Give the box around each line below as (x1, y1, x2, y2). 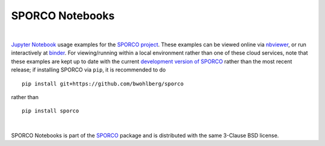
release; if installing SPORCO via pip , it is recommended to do (11, 66, 166, 73)
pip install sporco (22, 108, 79, 114)
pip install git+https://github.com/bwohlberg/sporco (22, 80, 184, 87)
